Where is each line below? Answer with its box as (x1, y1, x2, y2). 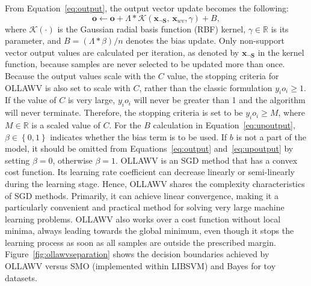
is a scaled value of (31, 118, 100, 131)
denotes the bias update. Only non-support (126, 34, 285, 47)
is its (271, 22, 289, 35)
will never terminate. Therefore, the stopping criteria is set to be (5, 106, 243, 119)
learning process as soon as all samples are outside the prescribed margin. (5, 236, 276, 248)
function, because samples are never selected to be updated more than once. (5, 58, 285, 70)
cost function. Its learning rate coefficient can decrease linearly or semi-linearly (5, 165, 295, 178)
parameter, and (5, 34, 61, 47)
